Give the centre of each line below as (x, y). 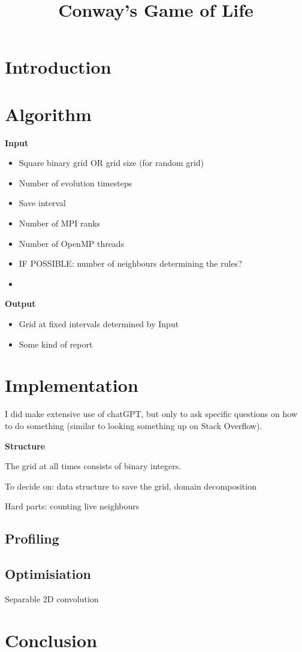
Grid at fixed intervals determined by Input (99, 324)
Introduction (58, 67)
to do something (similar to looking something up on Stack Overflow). (134, 425)
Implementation (72, 385)
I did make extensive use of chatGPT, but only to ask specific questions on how (151, 414)
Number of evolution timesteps (75, 182)
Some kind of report (56, 344)
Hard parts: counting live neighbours (72, 506)
